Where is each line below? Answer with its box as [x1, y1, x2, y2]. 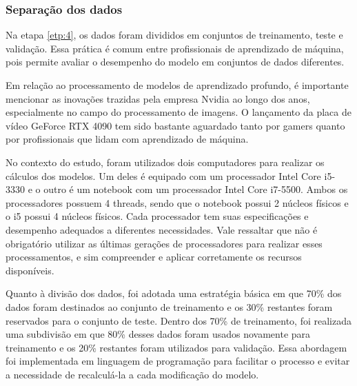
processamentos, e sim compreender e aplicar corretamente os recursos [6, 250, 302, 264]
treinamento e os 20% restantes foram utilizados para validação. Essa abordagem [6, 340, 347, 354]
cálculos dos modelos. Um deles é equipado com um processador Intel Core [6, 168, 321, 183]
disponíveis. [6, 263, 54, 277]
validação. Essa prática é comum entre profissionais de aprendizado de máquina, [6, 41, 344, 55]
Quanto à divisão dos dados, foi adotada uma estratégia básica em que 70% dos [6, 286, 342, 301]
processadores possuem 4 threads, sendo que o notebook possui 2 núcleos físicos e [6, 195, 349, 210]
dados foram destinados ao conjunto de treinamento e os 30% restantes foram [6, 299, 333, 314]
